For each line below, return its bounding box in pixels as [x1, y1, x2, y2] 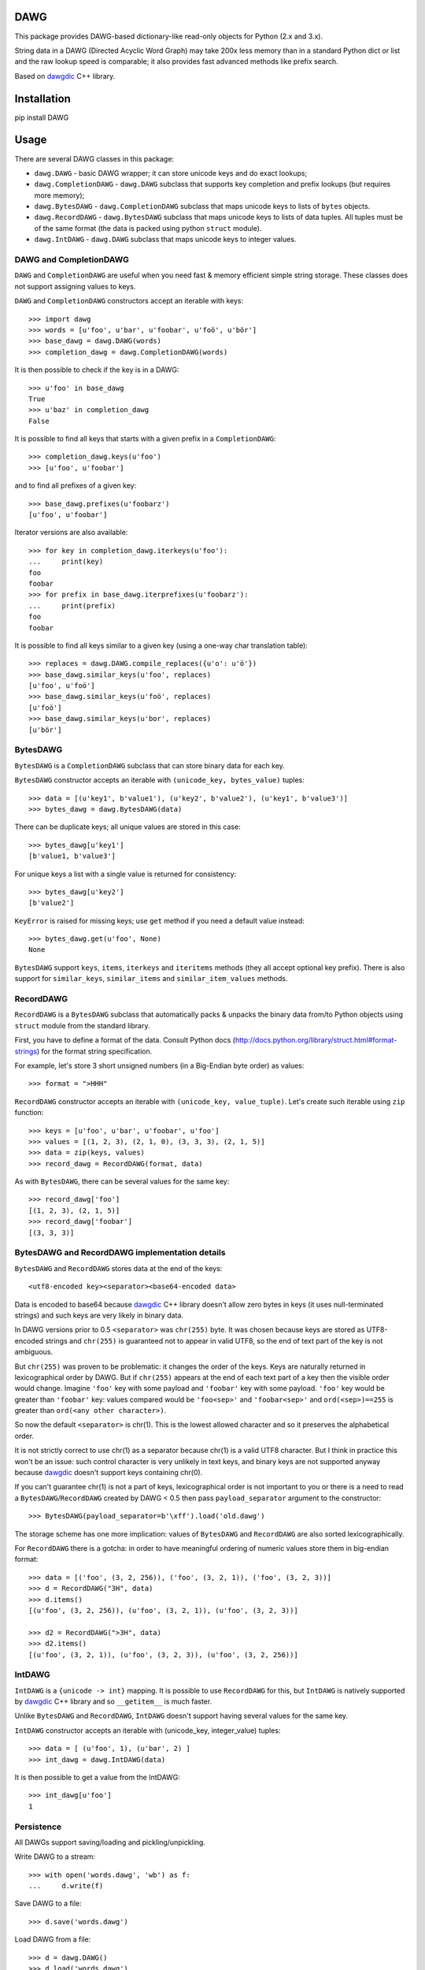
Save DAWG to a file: [14, 1899, 82, 1909]
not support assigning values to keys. [14, 281, 136, 291]
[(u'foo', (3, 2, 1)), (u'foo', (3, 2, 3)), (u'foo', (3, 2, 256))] [28, 1650, 298, 1659]
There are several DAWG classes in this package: [14, 154, 175, 163]
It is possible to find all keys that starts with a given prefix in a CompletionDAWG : [14, 434, 276, 444]
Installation [14, 91, 71, 106]
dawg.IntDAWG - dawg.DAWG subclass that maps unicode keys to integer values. [34, 235, 297, 244]
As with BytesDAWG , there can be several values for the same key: [14, 1176, 230, 1186]
